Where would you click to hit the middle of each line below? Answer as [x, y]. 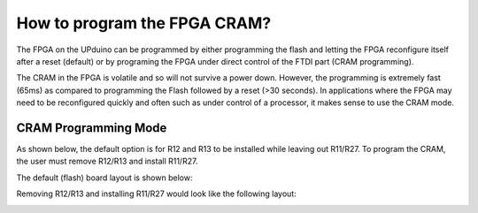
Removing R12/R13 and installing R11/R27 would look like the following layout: [156, 194]
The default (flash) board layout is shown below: [104, 178]
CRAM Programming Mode [92, 128]
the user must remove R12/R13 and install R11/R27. [107, 161]
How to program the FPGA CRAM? [144, 23]
